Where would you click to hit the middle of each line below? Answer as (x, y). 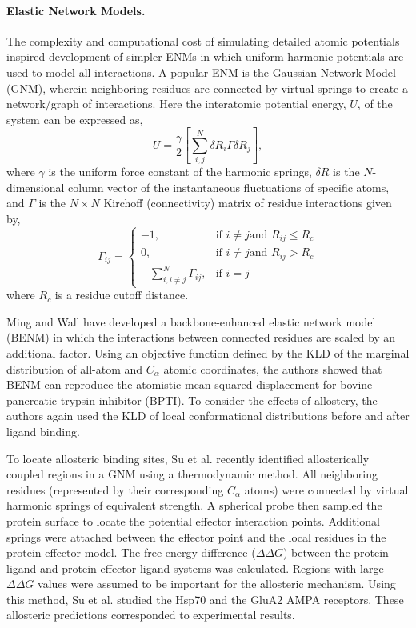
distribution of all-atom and (75, 368)
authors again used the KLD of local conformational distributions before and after (208, 416)
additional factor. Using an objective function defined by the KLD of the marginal (208, 352)
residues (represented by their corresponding (115, 489)
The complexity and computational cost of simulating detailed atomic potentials (203, 40)
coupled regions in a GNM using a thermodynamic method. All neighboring (192, 474)
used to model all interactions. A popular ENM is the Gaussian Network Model (201, 72)
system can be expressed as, (75, 119)
